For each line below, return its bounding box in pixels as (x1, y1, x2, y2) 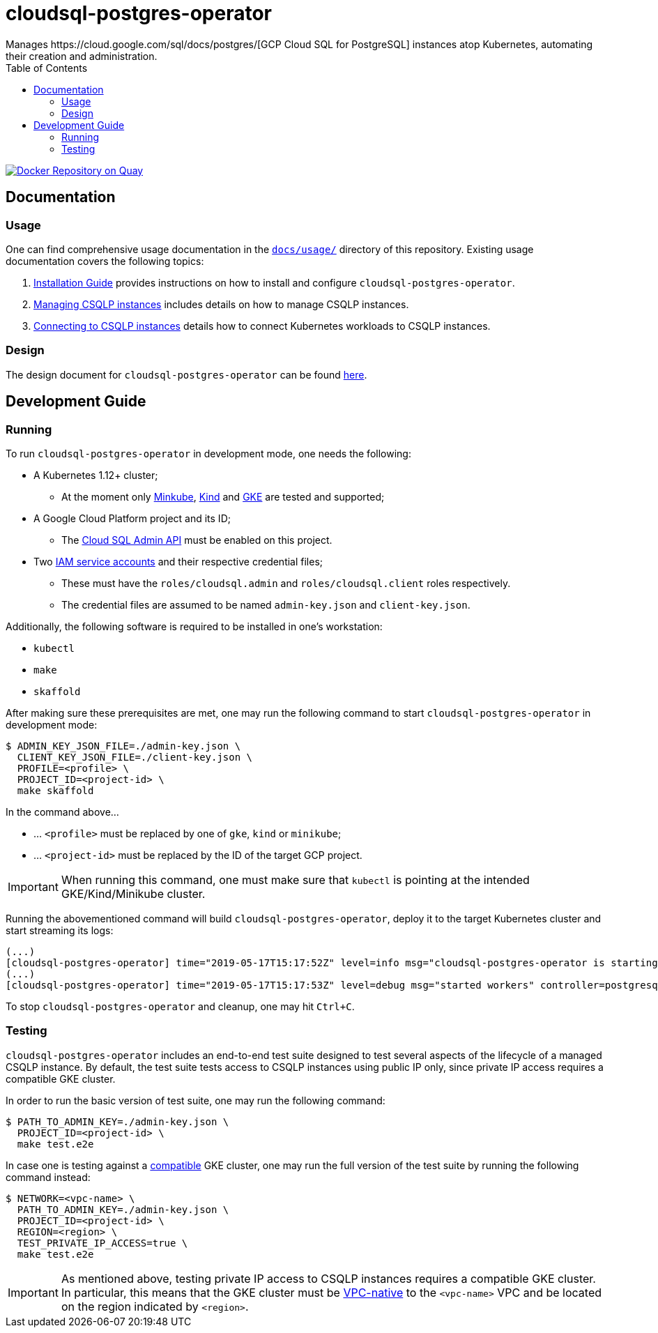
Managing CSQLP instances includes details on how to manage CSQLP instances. (33, 298, 409, 310)
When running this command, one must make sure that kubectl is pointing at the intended (61, 872, 530, 887)
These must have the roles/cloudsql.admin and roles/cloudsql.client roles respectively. (61, 577, 511, 589)
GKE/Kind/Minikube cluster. (61, 886, 206, 901)
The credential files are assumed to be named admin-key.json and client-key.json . (61, 598, 470, 611)
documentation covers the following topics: (6, 254, 204, 267)
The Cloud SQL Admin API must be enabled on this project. (61, 533, 332, 546)
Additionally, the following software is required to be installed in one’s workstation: (6, 620, 383, 632)
